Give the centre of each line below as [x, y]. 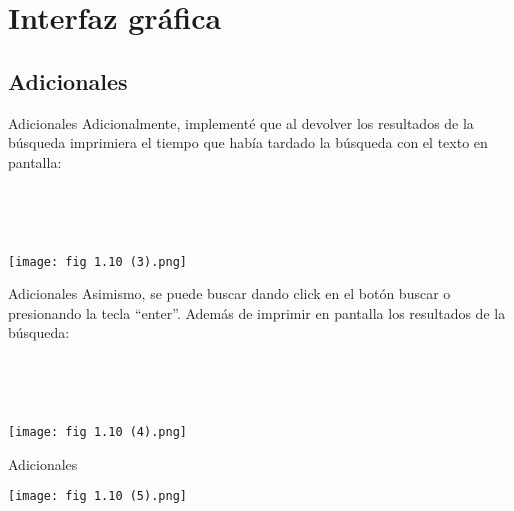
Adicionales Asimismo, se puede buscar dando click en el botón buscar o [229, 293]
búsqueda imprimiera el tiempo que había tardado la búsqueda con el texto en [248, 142]
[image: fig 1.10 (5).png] [97, 496]
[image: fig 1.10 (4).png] [97, 432]
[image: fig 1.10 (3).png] [97, 261]
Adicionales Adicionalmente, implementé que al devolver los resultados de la [241, 122]
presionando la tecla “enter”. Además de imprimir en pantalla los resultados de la [257, 312]
